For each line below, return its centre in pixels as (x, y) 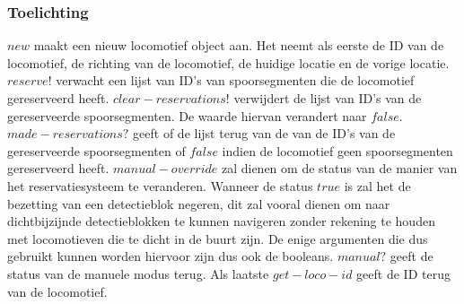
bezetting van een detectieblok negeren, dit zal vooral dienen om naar (199, 203)
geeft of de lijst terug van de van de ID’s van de (264, 133)
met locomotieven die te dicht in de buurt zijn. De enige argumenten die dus (218, 238)
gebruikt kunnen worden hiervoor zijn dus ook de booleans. (171, 256)
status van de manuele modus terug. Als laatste (138, 273)
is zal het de (377, 185)
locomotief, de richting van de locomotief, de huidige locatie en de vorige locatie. (228, 62)
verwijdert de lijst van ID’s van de (328, 98)
